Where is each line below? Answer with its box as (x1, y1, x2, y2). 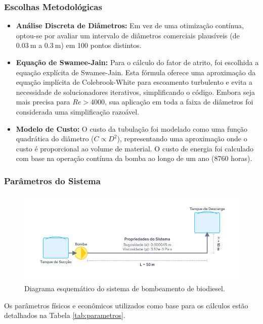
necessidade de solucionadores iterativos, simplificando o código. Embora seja (16, 86, 255, 97)
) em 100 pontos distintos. (61, 40, 142, 50)
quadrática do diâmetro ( (16, 133, 94, 144)
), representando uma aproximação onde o (117, 133, 247, 144)
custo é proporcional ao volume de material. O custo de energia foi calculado (16, 143, 254, 153)
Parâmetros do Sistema (4, 174, 101, 187)
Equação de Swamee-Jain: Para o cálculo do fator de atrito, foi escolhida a (16, 57, 259, 67)
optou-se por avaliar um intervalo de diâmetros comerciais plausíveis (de (16, 30, 240, 40)
